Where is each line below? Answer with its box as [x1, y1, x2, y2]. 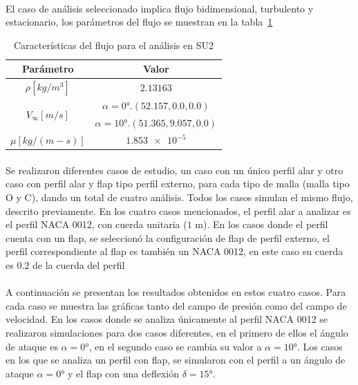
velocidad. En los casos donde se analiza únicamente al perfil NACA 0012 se [6, 312, 328, 326]
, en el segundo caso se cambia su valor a [88, 339, 262, 353]
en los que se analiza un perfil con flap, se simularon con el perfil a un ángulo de [6, 353, 346, 367]
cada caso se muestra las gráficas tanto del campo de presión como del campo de [6, 298, 347, 312]
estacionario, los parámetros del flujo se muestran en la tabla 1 [6, 15, 273, 29]
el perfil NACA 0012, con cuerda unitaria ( [6, 217, 187, 232]
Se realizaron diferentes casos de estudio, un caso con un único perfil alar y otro [6, 162, 343, 177]
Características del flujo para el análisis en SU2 [14, 37, 214, 52]
